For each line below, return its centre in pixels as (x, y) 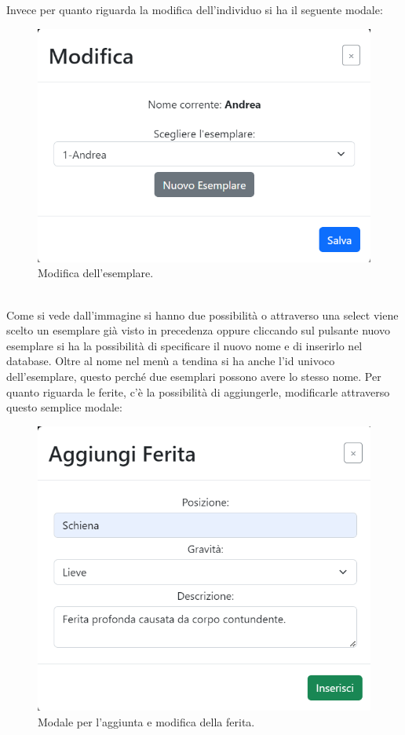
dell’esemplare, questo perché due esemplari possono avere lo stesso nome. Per (194, 376)
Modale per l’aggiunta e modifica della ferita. (146, 721)
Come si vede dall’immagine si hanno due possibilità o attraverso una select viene (202, 314)
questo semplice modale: (64, 407)
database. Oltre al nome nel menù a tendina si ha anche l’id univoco (171, 361)
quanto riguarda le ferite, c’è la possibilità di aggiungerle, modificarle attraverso (198, 391)
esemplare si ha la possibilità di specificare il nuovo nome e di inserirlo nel (184, 345)
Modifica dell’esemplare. (96, 273)
